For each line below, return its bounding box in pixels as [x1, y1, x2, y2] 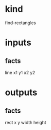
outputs [5, 87, 37, 98]
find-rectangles [5, 20, 36, 26]
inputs [5, 37, 32, 48]
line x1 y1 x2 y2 [5, 69, 35, 75]
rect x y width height [5, 119, 46, 125]
